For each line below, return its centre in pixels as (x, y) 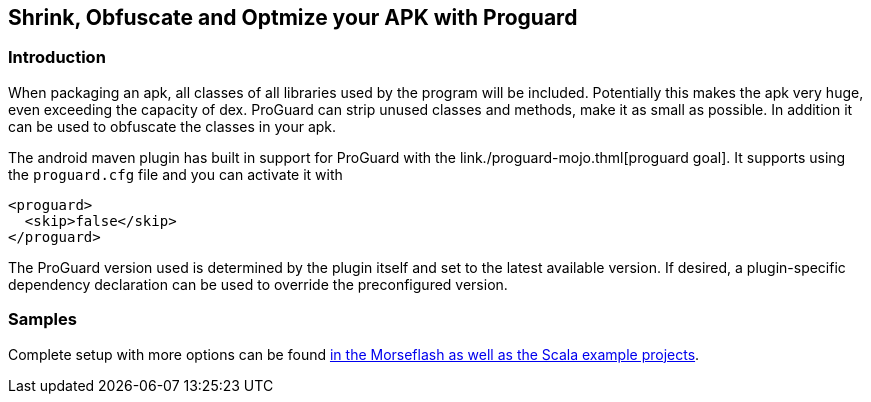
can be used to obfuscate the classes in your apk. (172, 126)
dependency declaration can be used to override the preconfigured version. (258, 284)
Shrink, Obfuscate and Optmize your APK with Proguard (293, 17)
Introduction (57, 57)
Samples (42, 319)
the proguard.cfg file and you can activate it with (175, 174)
